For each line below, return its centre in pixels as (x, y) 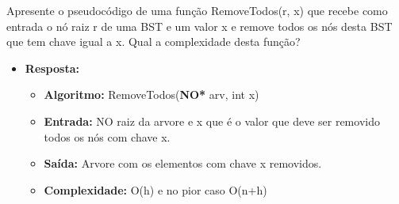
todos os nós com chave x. (107, 136)
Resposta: (52, 68)
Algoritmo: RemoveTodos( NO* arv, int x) (152, 94)
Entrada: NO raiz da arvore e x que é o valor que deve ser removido (212, 121)
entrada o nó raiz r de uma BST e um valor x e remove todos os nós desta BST (199, 26)
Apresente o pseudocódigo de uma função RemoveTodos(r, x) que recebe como (197, 10)
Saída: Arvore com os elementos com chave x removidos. (183, 163)
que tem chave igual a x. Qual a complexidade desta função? (153, 42)
